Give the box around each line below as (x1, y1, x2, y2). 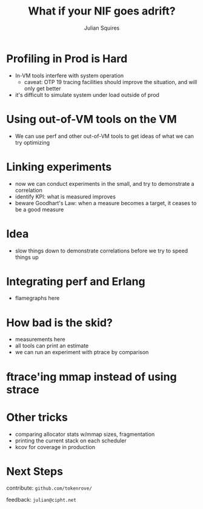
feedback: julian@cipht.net (6, 496, 77, 504)
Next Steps (6, 464, 64, 478)
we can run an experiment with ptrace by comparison (15, 349, 149, 356)
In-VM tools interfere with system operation (15, 71, 124, 79)
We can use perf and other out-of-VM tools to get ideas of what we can (15, 132, 194, 140)
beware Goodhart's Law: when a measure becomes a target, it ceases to (15, 199, 197, 206)
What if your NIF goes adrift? (28, 4, 176, 18)
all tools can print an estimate (15, 342, 89, 349)
